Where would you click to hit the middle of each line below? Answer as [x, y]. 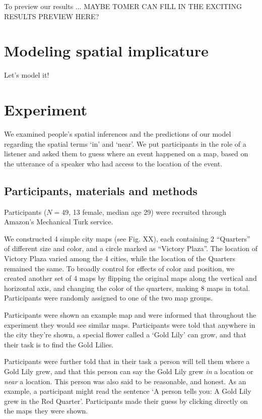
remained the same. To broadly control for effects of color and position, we [119, 268]
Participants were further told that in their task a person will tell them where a [127, 361]
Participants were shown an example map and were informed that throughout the [130, 314]
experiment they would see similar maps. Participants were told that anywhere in [130, 324]
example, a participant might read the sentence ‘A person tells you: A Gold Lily [128, 391]
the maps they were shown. [46, 411]
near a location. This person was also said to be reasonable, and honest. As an [125, 381]
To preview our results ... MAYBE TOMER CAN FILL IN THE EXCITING [123, 6]
